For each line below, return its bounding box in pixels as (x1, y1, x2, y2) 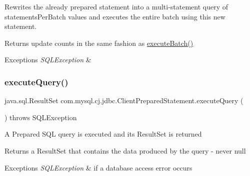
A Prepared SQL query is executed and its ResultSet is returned (4, 129, 202, 139)
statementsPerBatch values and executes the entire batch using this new (4, 11, 225, 21)
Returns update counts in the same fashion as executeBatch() (4, 37, 193, 48)
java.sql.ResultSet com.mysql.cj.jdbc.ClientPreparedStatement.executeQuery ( (4, 95, 243, 106)
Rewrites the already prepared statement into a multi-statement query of (4, 1, 228, 11)
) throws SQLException (4, 112, 77, 122)
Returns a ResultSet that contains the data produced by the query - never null (4, 145, 246, 156)
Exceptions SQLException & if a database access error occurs (4, 162, 192, 173)
